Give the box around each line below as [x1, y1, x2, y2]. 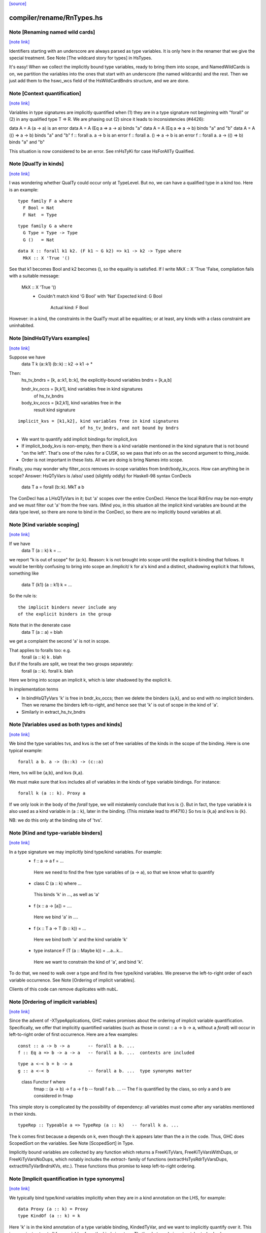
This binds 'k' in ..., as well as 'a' [33, 892, 100, 898]
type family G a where [18, 223, 73, 229]
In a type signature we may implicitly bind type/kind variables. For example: [9, 849, 162, 855]
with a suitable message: [9, 273, 60, 279]
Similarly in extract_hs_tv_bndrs [21, 709, 86, 715]
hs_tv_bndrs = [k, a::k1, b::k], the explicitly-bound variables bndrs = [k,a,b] [21, 377, 172, 383]
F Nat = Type [23, 212, 57, 218]
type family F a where [18, 198, 73, 204]
